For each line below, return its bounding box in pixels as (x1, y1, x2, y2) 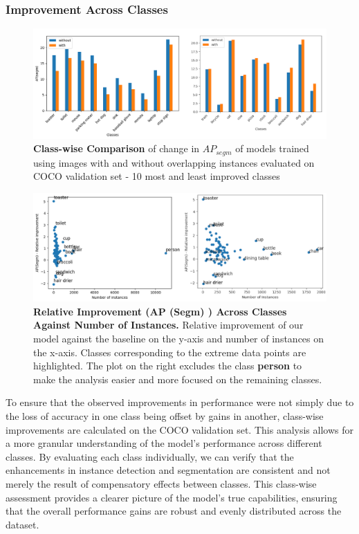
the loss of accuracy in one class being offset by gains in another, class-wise (6, 408, 324, 423)
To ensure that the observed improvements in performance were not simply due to (6, 395, 354, 409)
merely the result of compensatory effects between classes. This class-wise (6, 476, 317, 490)
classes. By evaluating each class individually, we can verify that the (6, 449, 294, 463)
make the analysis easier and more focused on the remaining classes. (33, 371, 322, 386)
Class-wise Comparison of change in (33, 141, 200, 156)
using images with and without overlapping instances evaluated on (33, 155, 315, 169)
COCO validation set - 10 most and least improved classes (33, 169, 280, 183)
